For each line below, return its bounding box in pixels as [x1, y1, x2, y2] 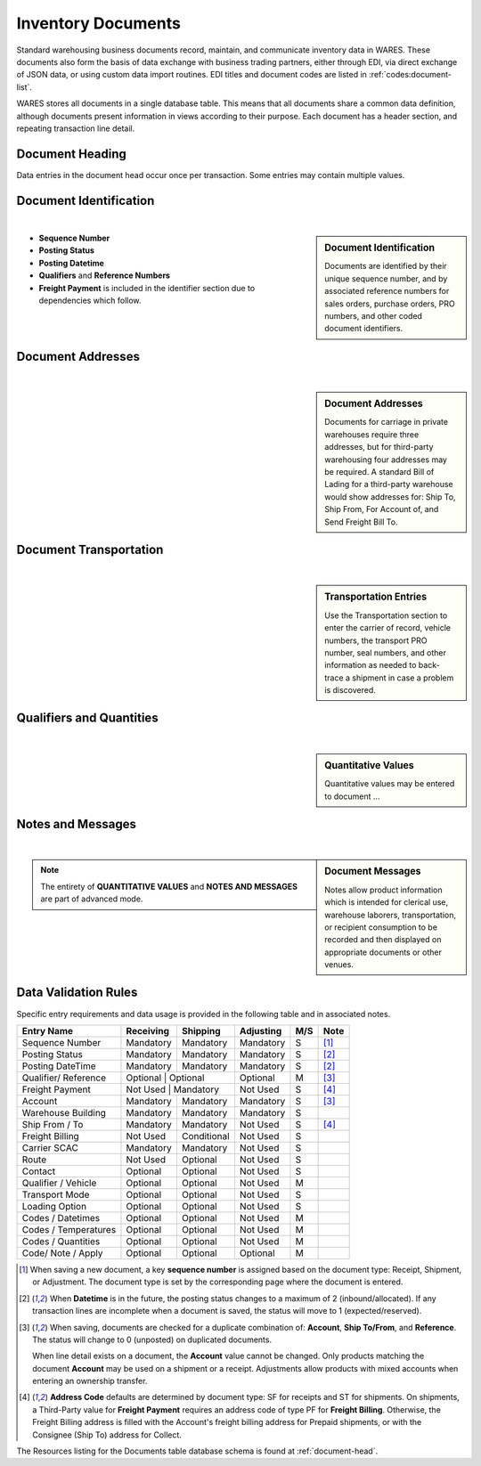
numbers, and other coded [324, 310, 423, 321]
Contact [21, 1165, 56, 1177]
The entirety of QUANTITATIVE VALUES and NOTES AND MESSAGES [40, 881, 298, 892]
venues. [324, 959, 354, 970]
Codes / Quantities [21, 1234, 101, 1247]
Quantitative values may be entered [324, 778, 455, 789]
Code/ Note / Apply [21, 1247, 103, 1259]
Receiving [126, 1024, 169, 1037]
